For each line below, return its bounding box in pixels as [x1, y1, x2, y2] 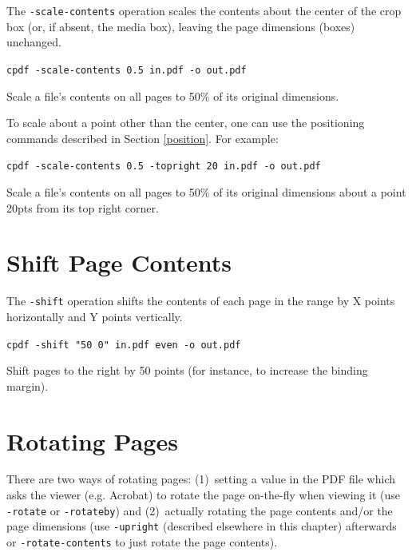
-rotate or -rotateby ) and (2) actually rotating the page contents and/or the [6, 502, 393, 518]
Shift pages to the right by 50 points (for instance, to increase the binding [6, 362, 368, 379]
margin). [6, 377, 49, 394]
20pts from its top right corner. [6, 199, 159, 216]
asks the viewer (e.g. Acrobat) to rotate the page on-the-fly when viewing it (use [6, 486, 401, 503]
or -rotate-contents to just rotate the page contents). [6, 533, 278, 550]
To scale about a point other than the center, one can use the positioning [6, 114, 365, 131]
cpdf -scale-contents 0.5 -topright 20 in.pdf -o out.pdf [6, 161, 321, 173]
